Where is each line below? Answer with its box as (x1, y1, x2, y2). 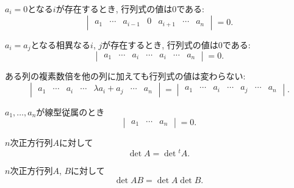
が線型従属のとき (36, 105, 105, 118)
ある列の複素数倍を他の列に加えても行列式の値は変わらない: (5, 70, 246, 82)
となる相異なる (30, 38, 91, 51)
